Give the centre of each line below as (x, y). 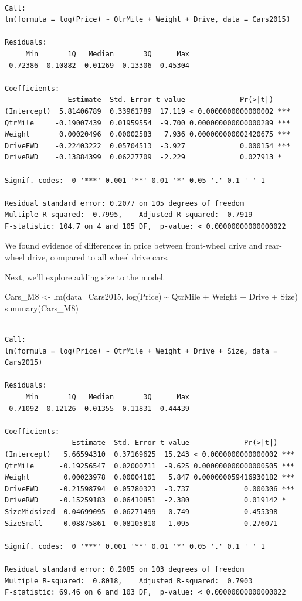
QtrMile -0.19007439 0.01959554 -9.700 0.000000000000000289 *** (147, 123)
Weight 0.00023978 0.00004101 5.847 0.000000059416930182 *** (150, 478)
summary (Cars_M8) (42, 308)
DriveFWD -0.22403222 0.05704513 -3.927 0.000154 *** (147, 146)
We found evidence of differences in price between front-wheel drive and (134, 245)
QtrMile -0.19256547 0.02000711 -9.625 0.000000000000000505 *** (150, 466)
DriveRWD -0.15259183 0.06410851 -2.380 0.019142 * (145, 500)
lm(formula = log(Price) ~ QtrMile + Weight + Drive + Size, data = (141, 351)
